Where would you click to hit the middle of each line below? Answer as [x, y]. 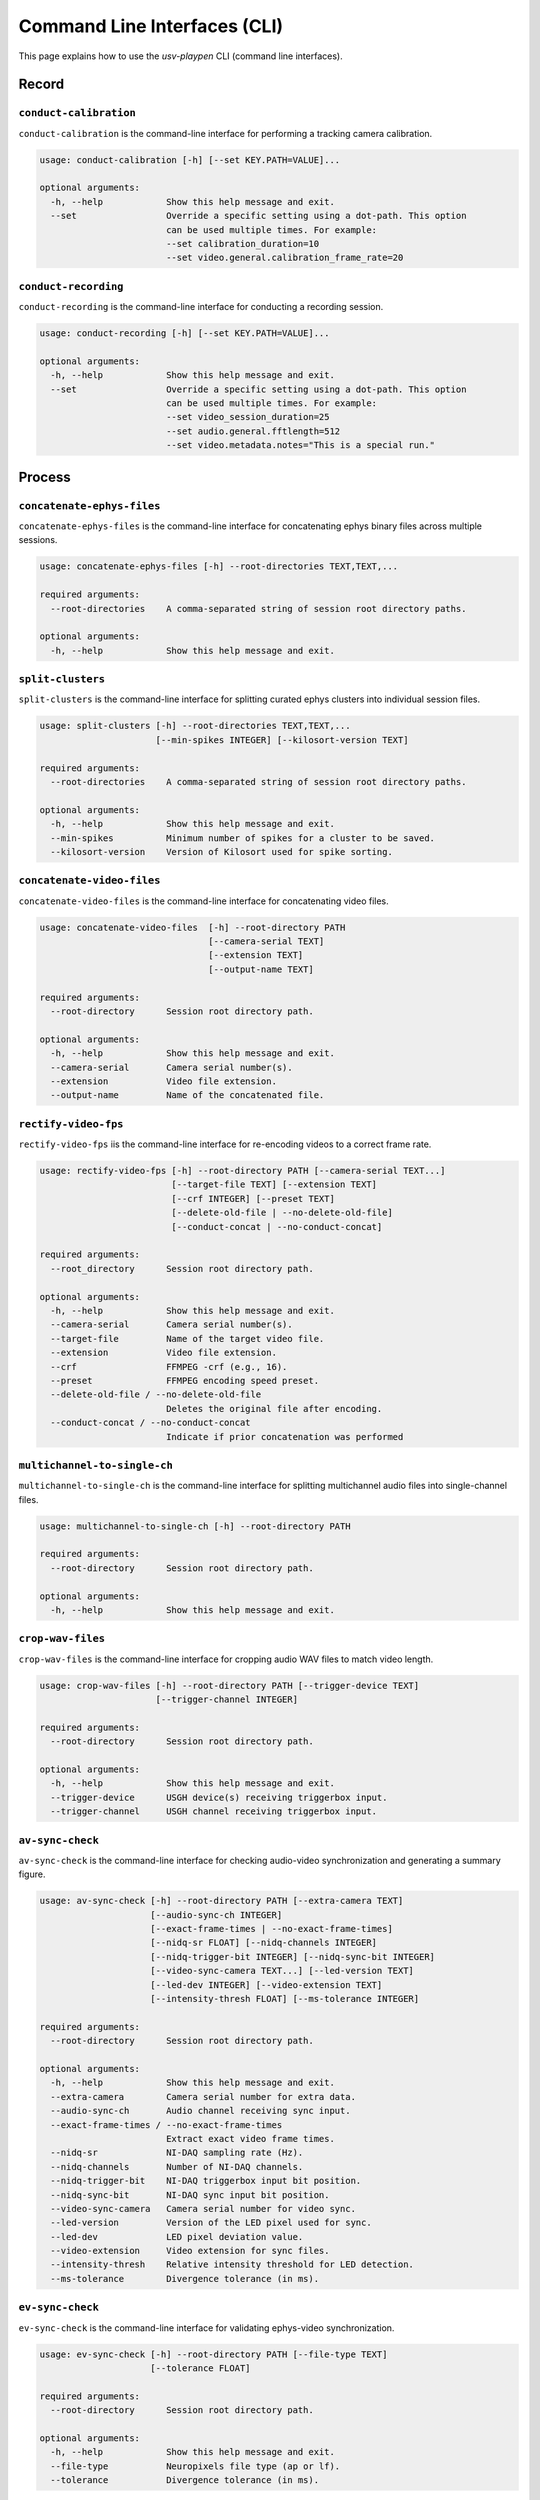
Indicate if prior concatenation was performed [284, 1436]
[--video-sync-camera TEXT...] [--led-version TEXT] [282, 1971]
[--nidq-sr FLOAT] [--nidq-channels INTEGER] [264, 1943]
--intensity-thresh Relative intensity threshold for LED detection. [232, 2264]
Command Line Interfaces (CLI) [151, 26]
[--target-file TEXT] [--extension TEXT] [274, 1184]
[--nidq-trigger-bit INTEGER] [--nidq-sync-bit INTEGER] [292, 1956]
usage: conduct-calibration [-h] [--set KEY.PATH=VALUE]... [190, 159]
